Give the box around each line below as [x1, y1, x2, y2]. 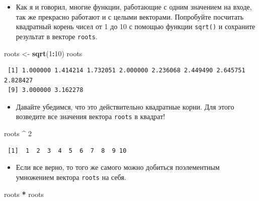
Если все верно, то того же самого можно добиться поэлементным [16, 162, 220, 172]
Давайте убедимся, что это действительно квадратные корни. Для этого [16, 101, 234, 112]
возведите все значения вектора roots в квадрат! [16, 111, 165, 122]
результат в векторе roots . [16, 31, 98, 41]
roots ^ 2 [4, 128, 32, 139]
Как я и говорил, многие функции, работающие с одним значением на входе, [16, 2, 252, 12]
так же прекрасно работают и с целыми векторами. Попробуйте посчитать [16, 11, 244, 22]
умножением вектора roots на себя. [16, 171, 126, 182]
